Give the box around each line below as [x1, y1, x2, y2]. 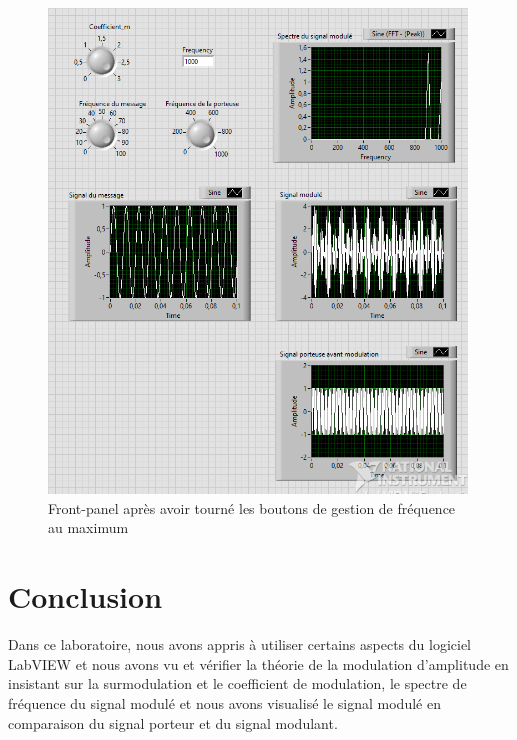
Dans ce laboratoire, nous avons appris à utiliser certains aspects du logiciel [8, 634, 471, 655]
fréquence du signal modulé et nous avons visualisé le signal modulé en [8, 692, 441, 713]
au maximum [48, 517, 129, 538]
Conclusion [8, 576, 163, 617]
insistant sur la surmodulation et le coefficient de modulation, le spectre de [8, 673, 467, 694]
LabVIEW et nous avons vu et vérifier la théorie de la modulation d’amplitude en [8, 653, 509, 674]
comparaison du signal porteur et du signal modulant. [8, 712, 338, 733]
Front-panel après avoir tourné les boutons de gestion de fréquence [48, 497, 456, 518]
